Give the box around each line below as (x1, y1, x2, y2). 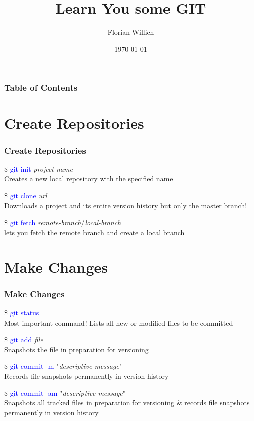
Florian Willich (107, 27, 154, 37)
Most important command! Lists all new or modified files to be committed (4, 317, 233, 328)
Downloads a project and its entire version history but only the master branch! (4, 200, 247, 211)
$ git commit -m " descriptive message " (4, 361, 122, 371)
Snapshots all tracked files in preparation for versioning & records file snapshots (4, 397, 250, 408)
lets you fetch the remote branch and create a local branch (4, 227, 185, 237)
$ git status (4, 307, 39, 318)
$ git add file (4, 334, 43, 345)
